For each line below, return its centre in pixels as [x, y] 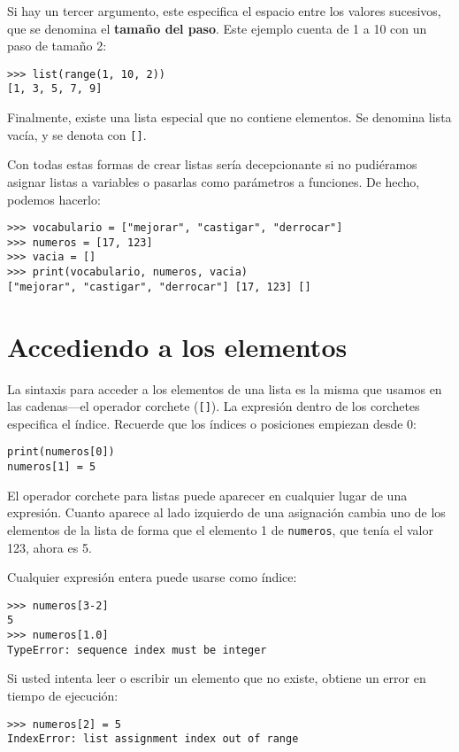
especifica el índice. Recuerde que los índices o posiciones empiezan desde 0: [212, 423]
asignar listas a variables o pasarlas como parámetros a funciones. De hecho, [214, 181]
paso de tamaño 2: [57, 46]
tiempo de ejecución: [63, 695]
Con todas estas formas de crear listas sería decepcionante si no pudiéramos [212, 164]
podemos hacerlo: [54, 199]
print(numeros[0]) [61, 452]
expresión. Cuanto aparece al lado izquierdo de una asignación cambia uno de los [226, 512]
